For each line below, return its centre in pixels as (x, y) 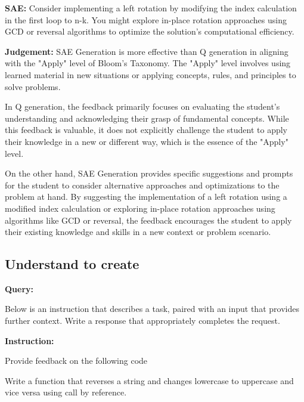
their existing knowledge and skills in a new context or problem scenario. (138, 232)
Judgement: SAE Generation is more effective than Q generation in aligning (147, 51)
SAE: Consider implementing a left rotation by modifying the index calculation (151, 8)
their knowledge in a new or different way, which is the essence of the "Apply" (147, 141)
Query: (19, 288)
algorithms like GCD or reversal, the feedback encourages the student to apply (148, 220)
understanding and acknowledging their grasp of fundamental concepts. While (147, 118)
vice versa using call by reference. (66, 392)
